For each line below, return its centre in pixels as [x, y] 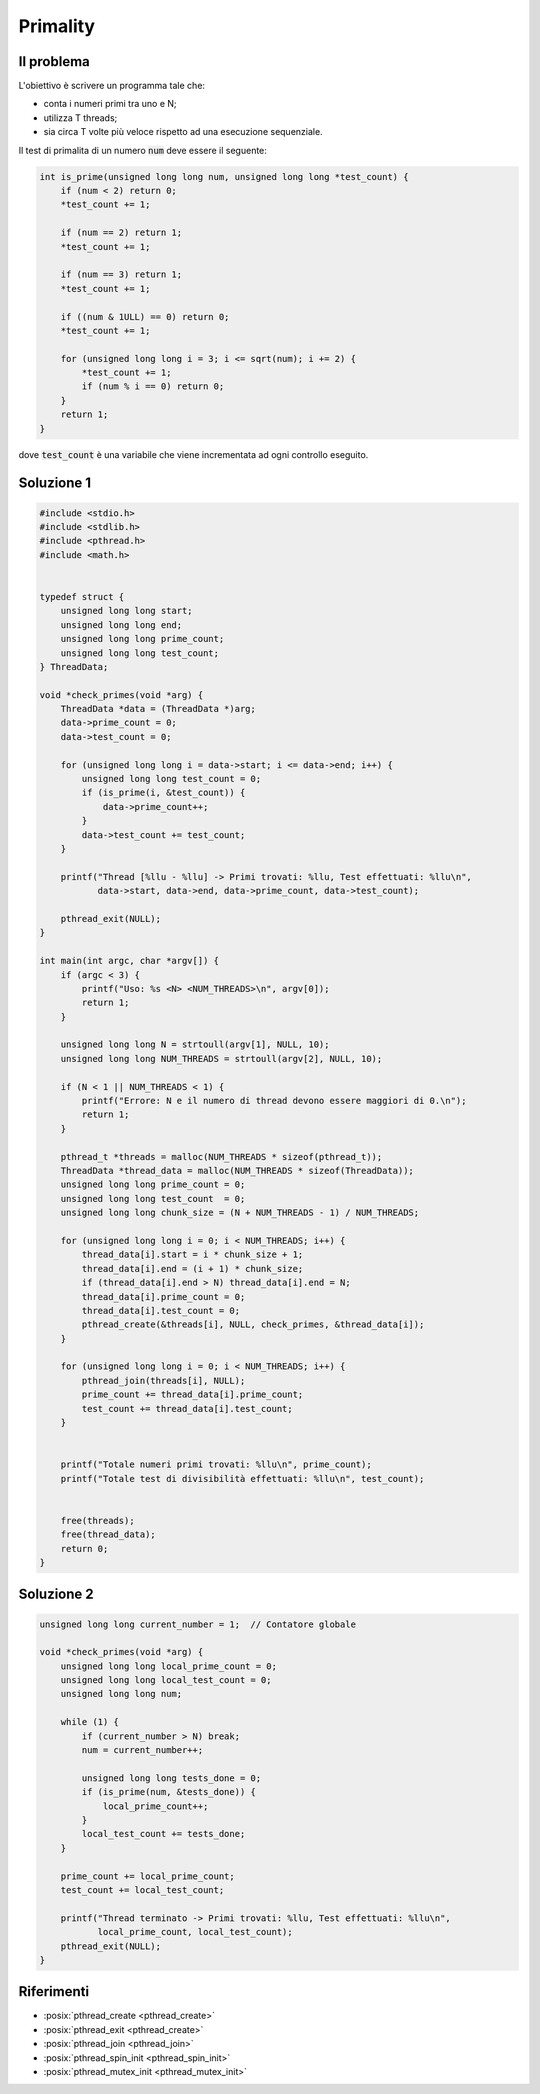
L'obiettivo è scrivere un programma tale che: [111, 86]
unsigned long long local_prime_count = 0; [168, 1666]
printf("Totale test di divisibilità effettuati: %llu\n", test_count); [242, 1478]
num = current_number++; [142, 1750]
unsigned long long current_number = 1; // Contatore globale [198, 1624]
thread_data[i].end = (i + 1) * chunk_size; [192, 1268]
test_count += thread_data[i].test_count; [187, 1408]
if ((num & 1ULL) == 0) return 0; [145, 316]
